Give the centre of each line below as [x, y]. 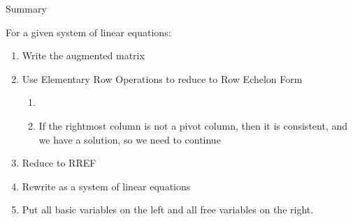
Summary [26, 8]
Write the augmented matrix [83, 55]
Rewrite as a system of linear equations [106, 186]
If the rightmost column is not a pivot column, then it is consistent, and [193, 125]
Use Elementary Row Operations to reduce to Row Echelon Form [162, 78]
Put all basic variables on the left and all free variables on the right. [168, 209]
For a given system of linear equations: [88, 32]
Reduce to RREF [59, 163]
